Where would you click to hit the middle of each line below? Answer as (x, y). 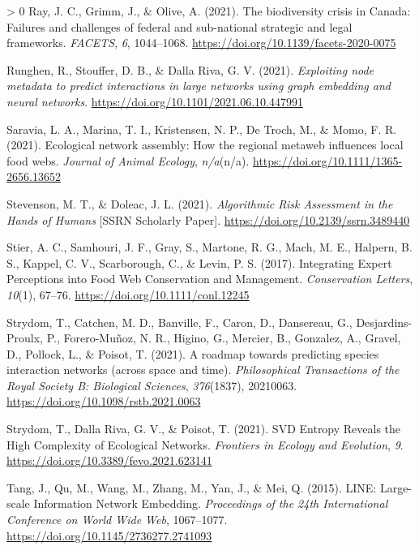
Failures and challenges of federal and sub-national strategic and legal (180, 26)
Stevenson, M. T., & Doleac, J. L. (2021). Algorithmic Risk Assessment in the (200, 203)
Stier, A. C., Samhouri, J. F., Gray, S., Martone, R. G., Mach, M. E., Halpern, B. (209, 247)
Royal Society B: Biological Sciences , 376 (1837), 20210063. (152, 385)
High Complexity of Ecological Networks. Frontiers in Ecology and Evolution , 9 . (205, 444)
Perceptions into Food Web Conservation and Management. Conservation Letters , (210, 279)
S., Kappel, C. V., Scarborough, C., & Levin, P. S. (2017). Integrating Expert (199, 262)
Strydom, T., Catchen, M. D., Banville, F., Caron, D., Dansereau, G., (180, 322)
